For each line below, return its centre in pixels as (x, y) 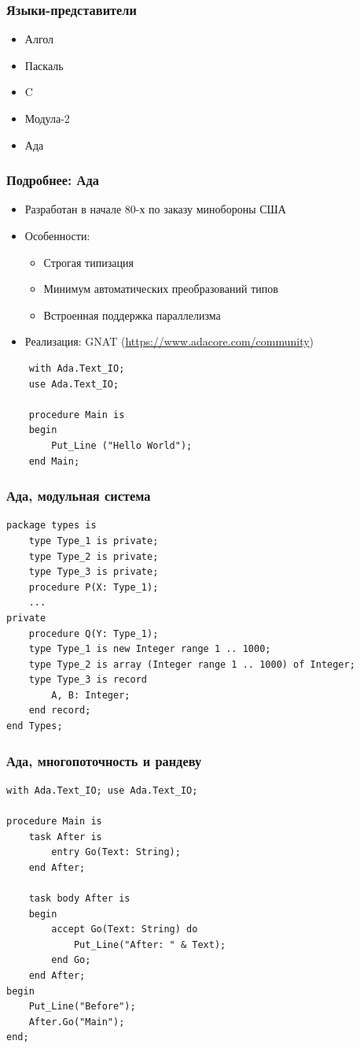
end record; (60, 711)
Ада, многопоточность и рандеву (104, 760)
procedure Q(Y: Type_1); (94, 633)
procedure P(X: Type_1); (94, 587)
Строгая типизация (88, 262)
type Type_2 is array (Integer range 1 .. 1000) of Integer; (192, 664)
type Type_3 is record (88, 680)
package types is (51, 526)
